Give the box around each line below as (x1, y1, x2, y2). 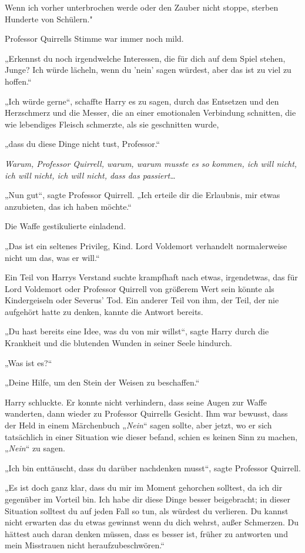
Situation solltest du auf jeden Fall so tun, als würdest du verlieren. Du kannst (5, 504, 289, 517)
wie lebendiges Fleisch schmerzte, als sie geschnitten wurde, (5, 118, 219, 130)
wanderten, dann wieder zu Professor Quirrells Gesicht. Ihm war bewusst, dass (5, 407, 288, 420)
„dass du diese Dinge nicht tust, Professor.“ (5, 138, 160, 150)
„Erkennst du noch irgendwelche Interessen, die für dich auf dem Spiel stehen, (5, 52, 286, 64)
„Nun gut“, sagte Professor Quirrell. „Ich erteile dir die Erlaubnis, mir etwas (5, 189, 280, 201)
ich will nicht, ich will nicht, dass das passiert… (5, 169, 176, 181)
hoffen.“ (5, 75, 32, 87)
